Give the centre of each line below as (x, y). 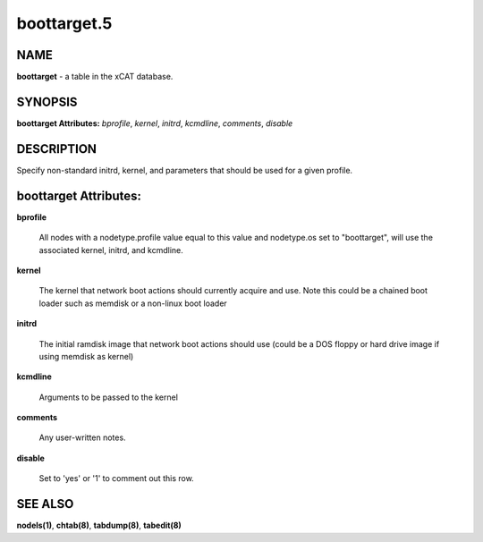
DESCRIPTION (57, 149)
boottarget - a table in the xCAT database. (95, 77)
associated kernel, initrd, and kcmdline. (111, 250)
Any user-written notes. (82, 437)
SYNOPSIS (47, 102)
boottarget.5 (64, 23)
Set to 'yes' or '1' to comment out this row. (116, 478)
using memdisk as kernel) (86, 356)
